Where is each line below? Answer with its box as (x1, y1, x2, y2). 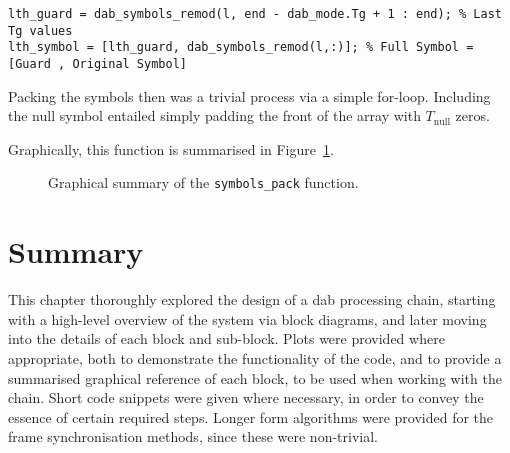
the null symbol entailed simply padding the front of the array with (8, 105, 421, 126)
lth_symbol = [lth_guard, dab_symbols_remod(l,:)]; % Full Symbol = (8, 40, 474, 55)
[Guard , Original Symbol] (8, 56, 187, 71)
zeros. (455, 105, 490, 126)
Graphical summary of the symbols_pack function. (48, 172, 359, 193)
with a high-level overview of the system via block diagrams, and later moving (8, 308, 487, 329)
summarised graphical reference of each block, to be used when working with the (8, 367, 502, 388)
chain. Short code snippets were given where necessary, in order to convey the (8, 387, 484, 408)
